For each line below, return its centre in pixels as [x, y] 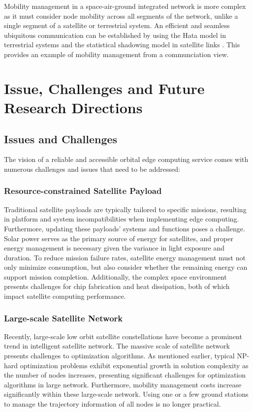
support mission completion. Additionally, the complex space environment [115, 276]
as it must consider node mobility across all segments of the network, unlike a [121, 16]
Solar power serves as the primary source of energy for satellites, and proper [119, 238]
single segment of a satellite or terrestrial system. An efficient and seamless [117, 25]
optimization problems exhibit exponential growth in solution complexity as [134, 365]
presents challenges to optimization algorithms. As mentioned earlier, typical [119, 356]
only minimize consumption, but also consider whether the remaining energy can [126, 267]
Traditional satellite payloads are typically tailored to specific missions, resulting [125, 209]
